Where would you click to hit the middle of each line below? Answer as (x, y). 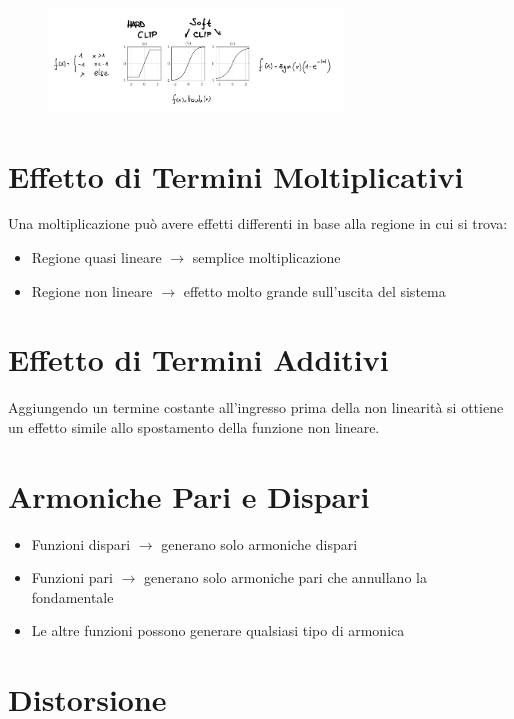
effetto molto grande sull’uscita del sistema (314, 290)
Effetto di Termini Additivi (198, 359)
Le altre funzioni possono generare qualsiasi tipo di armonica (218, 630)
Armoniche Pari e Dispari (189, 495)
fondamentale (72, 596)
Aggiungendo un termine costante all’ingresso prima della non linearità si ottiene (256, 407)
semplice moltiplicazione (266, 257)
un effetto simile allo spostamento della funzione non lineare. (194, 426)
